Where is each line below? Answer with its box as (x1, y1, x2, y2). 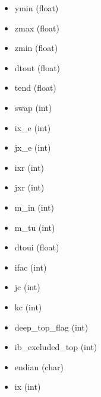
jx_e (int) (14, 141, 51, 154)
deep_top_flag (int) (14, 320, 89, 333)
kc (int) (14, 300, 42, 313)
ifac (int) (14, 261, 47, 273)
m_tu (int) (14, 221, 55, 233)
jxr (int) (14, 181, 45, 193)
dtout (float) (14, 61, 61, 74)
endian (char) (14, 360, 64, 373)
